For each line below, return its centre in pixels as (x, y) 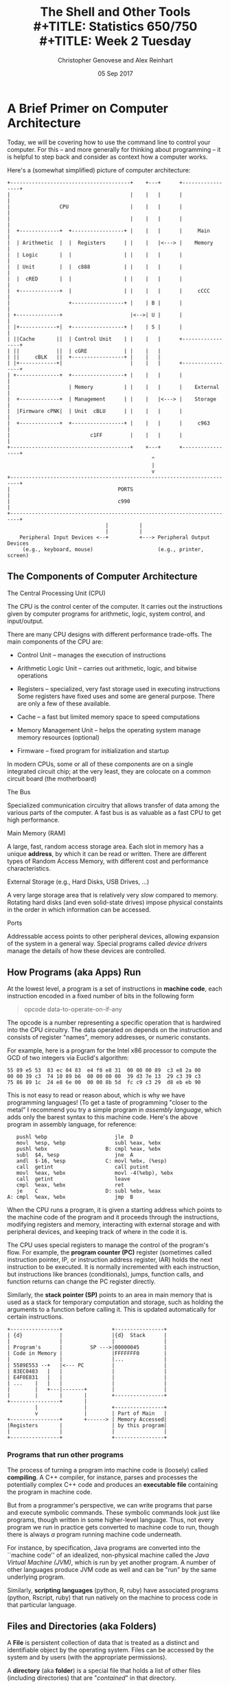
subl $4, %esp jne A (75, 1155)
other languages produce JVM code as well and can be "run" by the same (112, 1569)
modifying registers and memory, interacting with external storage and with (114, 1224)
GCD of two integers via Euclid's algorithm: (68, 1058)
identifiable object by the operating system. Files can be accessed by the (111, 1650)
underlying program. (36, 1577)
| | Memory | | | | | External (113, 387)
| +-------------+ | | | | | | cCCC (109, 291)
